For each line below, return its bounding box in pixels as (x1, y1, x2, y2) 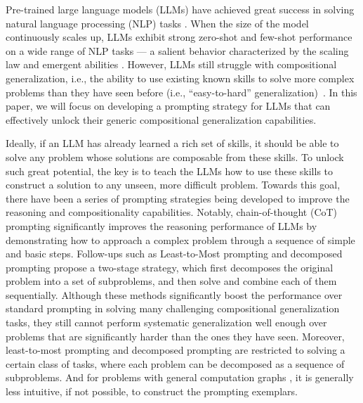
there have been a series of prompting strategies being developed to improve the (6, 191, 350, 205)
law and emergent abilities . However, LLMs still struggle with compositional (6, 57, 337, 72)
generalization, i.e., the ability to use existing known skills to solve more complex (6, 70, 355, 85)
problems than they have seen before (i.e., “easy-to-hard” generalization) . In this (6, 84, 357, 99)
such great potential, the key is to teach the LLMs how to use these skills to (6, 163, 334, 178)
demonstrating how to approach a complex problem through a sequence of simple (6, 232, 355, 247)
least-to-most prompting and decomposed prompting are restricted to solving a (6, 343, 345, 357)
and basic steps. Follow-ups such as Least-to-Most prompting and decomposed (6, 246, 343, 261)
